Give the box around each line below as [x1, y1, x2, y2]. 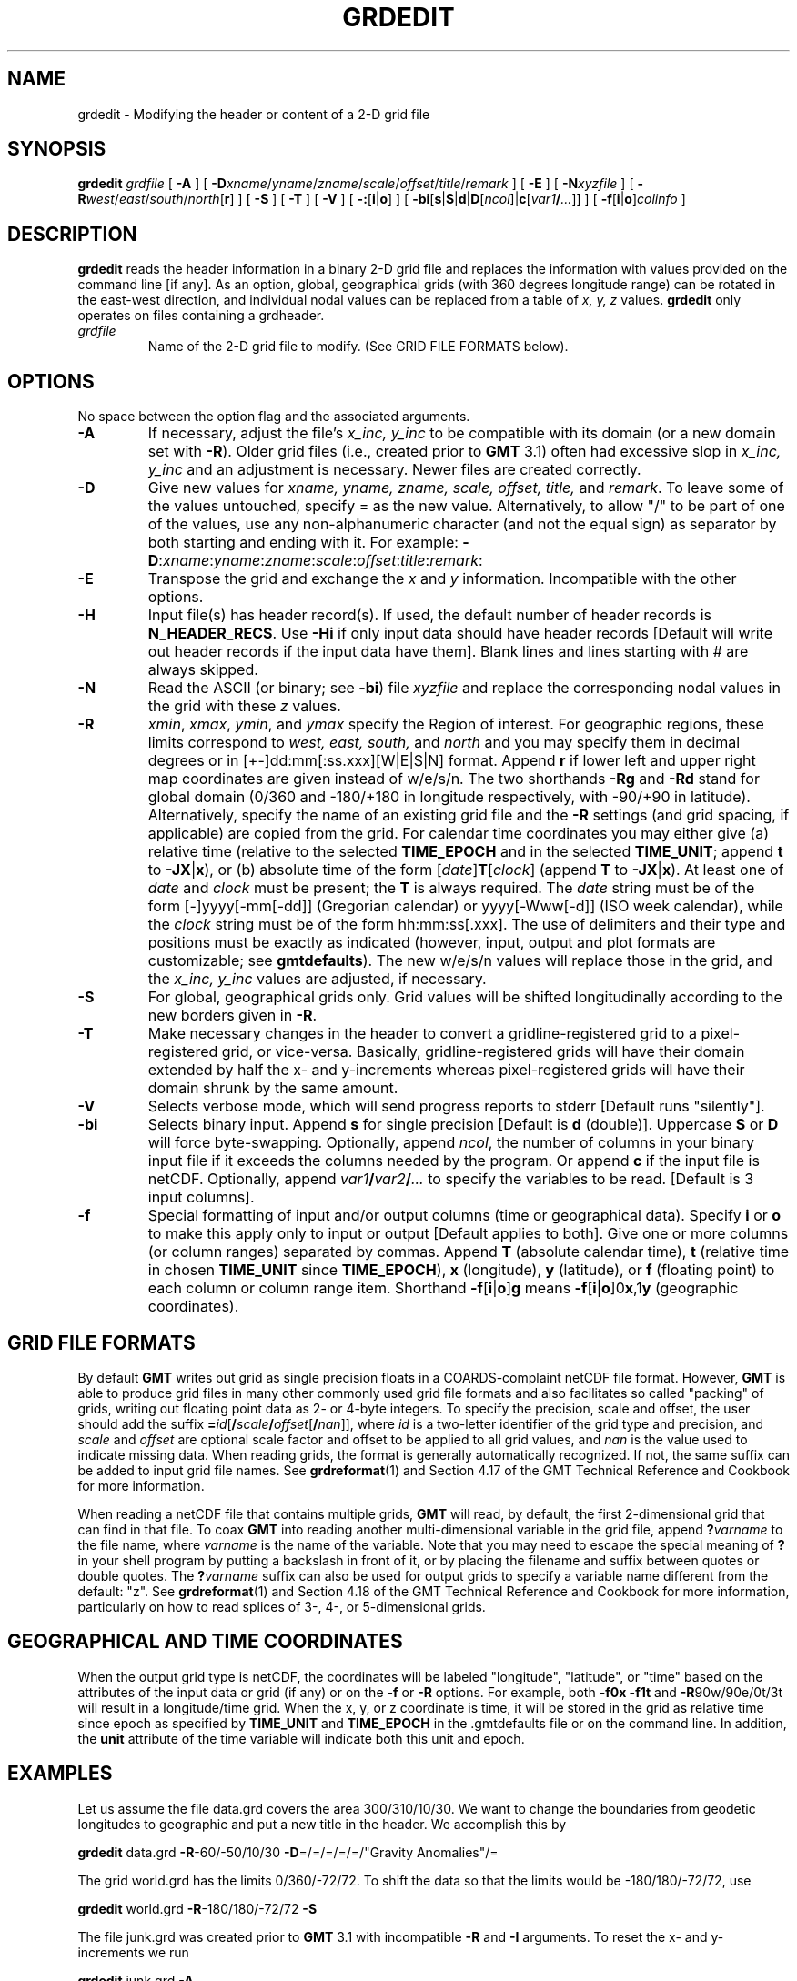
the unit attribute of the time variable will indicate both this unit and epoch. [77, 1730, 525, 1746]
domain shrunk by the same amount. [147, 1079, 398, 1098]
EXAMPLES [7, 1762, 113, 1785]
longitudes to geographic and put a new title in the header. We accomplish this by [77, 1815, 567, 1832]
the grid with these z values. [147, 697, 341, 716]
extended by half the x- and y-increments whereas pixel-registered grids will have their [147, 1061, 745, 1080]
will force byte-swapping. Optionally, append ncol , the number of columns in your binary [147, 1133, 754, 1152]
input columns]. [147, 1188, 255, 1207]
